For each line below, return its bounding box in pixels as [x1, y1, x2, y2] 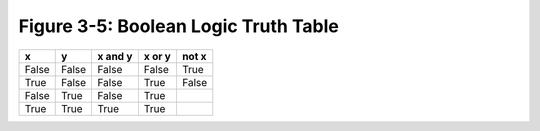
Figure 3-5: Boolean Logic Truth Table [18, 15, 339, 37]
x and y [97, 49, 133, 63]
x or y [143, 49, 172, 63]
